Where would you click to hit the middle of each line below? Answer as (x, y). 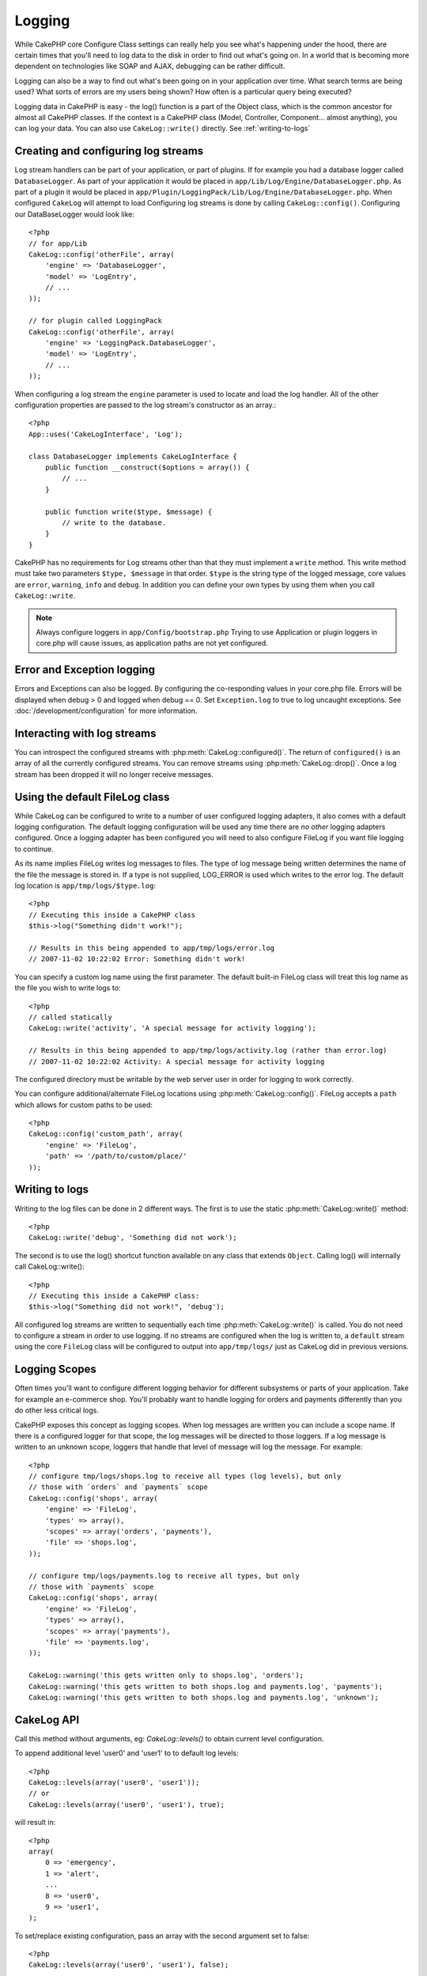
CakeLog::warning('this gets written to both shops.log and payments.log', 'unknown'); (204, 1697)
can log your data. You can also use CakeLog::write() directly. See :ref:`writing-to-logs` (162, 128)
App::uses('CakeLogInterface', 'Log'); (106, 434)
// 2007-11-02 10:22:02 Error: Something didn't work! (137, 959)
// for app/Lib (58, 243)
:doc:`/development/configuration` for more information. (106, 711)
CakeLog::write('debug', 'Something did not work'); (133, 1238)
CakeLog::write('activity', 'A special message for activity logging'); (172, 1028)
